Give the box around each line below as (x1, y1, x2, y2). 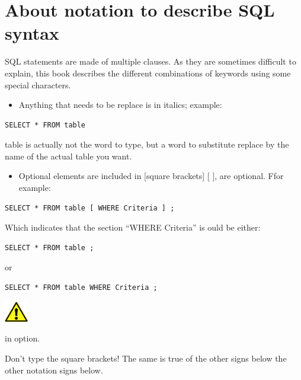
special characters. (5, 78, 71, 91)
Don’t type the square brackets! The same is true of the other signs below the (5, 352, 287, 364)
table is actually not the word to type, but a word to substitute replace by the (5, 138, 289, 151)
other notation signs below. (5, 363, 103, 376)
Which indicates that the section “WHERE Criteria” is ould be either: (5, 221, 261, 234)
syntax (5, 21, 59, 45)
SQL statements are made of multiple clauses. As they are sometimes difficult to (5, 55, 296, 68)
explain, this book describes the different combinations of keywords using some (5, 66, 291, 79)
